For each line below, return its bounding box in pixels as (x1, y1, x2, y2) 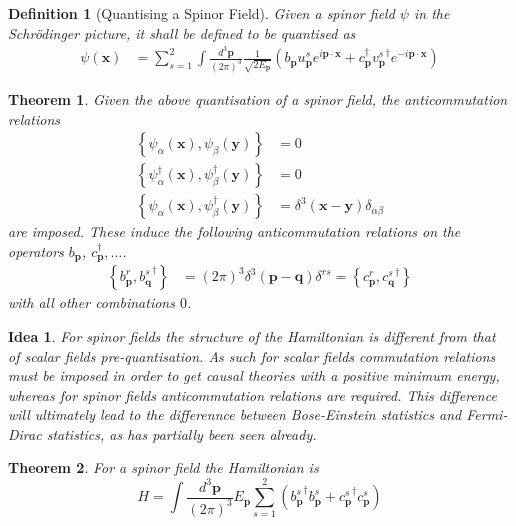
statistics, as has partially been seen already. (46, 423, 317, 444)
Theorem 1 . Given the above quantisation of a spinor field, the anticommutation (8, 88, 508, 109)
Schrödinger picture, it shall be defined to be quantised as (8, 22, 356, 43)
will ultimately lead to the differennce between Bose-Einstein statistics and (8, 404, 462, 425)
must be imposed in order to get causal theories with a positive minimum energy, (8, 365, 500, 386)
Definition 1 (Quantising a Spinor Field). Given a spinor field (8, 3, 395, 23)
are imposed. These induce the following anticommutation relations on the (8, 221, 461, 242)
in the (413, 3, 450, 23)
